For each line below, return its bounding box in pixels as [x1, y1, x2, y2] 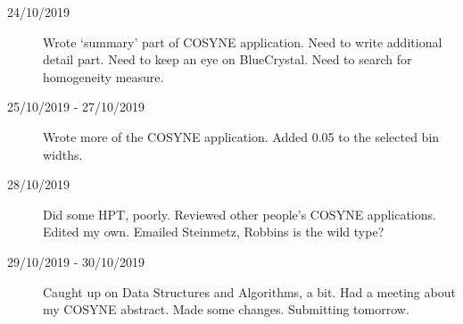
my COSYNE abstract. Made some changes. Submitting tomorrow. [43, 300, 409, 319]
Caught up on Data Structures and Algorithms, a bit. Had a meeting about [43, 282, 456, 301]
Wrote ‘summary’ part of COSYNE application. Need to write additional [43, 32, 442, 51]
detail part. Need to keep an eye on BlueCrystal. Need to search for [43, 50, 412, 69]
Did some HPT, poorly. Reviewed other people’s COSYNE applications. [43, 204, 436, 223]
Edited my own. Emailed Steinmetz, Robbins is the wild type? [43, 222, 384, 241]
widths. [43, 145, 83, 163]
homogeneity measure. [43, 67, 164, 86]
